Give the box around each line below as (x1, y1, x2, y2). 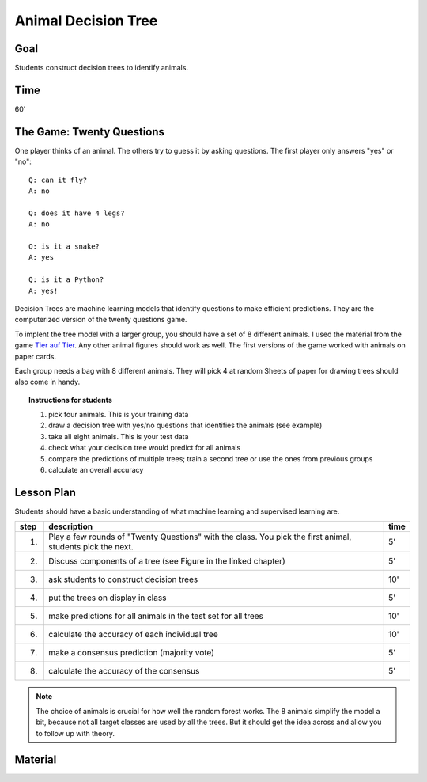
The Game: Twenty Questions (14, 125, 165, 139)
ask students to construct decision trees (48, 574, 198, 585)
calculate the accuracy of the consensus (48, 666, 200, 677)
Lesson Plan (14, 485, 77, 499)
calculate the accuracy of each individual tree (48, 629, 219, 640)
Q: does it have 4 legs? (28, 208, 125, 218)
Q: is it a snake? (28, 242, 100, 251)
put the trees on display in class (48, 592, 167, 603)
